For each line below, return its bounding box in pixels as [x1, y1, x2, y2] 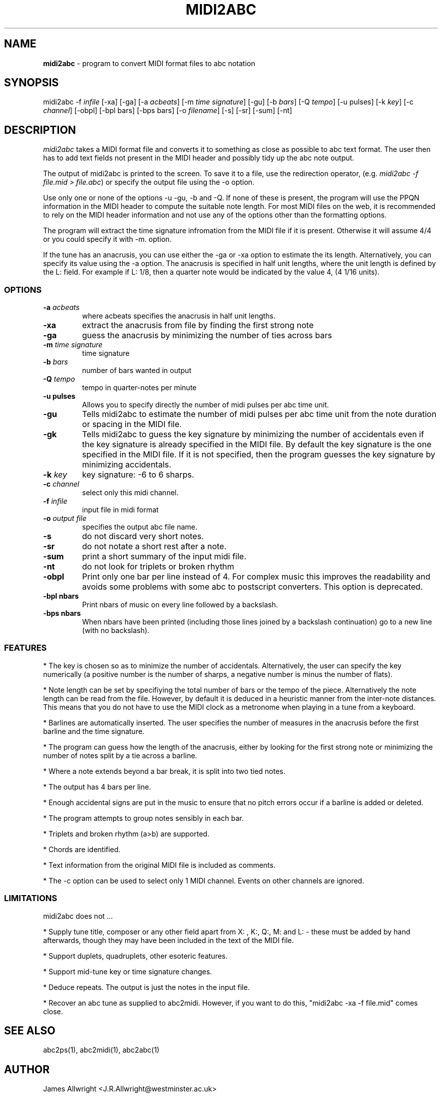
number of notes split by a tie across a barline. [43, 751, 197, 760]
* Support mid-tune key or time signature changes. [43, 967, 212, 976]
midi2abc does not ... [43, 911, 113, 920]
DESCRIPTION [4, 123, 76, 136]
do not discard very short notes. [82, 531, 204, 542]
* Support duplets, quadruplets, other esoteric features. [43, 951, 228, 960]
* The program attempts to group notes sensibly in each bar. [43, 813, 244, 822]
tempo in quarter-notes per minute [82, 383, 197, 392]
